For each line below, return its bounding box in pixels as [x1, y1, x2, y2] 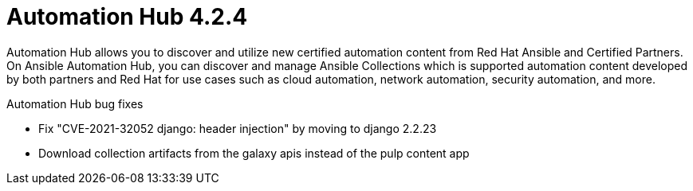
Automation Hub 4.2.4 [6, 3, 248, 30]
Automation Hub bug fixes [6, 96, 144, 111]
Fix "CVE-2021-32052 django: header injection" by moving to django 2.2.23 [38, 121, 437, 135]
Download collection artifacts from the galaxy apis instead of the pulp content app [38, 146, 470, 160]
